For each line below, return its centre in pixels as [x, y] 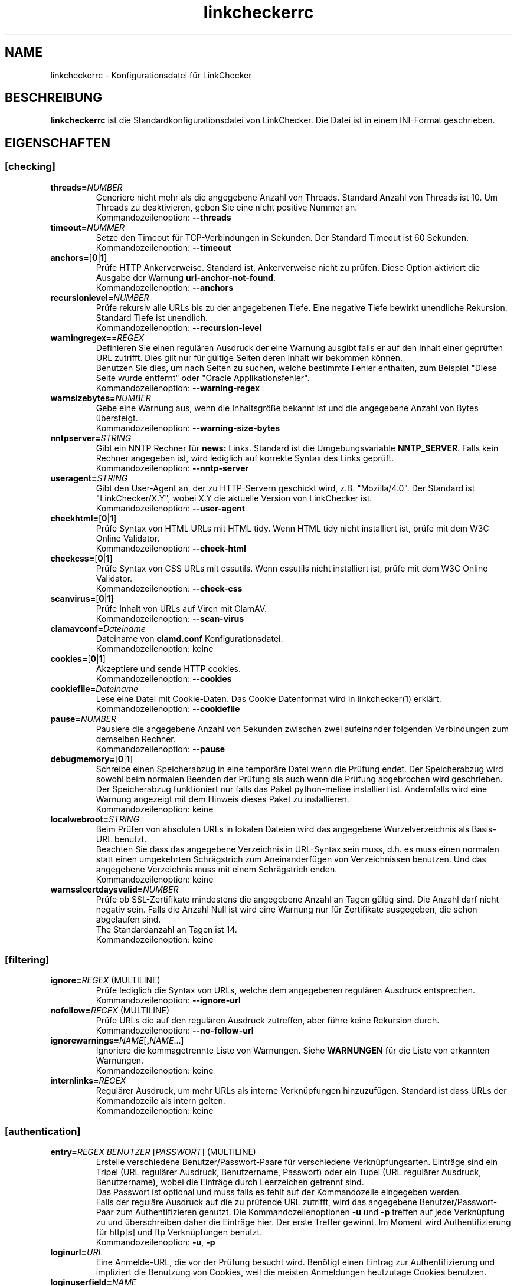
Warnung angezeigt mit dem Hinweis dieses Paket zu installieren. [222, 799]
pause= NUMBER [84, 719]
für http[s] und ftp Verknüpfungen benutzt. [179, 1232]
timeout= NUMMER [88, 227]
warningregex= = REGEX [97, 337]
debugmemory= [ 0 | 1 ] [92, 759]
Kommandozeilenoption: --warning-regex [178, 388]
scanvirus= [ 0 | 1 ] [82, 598]
